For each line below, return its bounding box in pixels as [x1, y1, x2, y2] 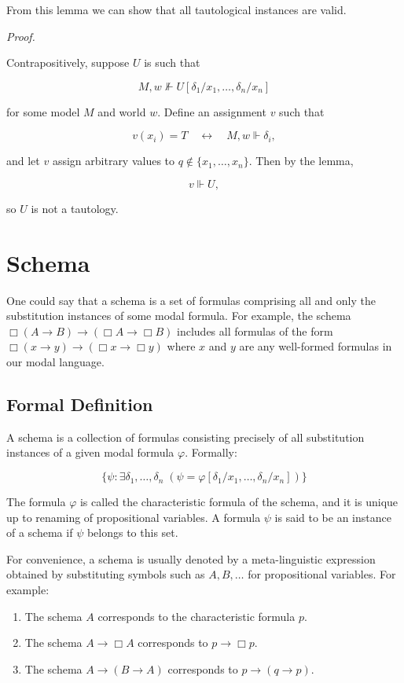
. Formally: [185, 444, 237, 461]
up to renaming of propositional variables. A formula [6, 509, 261, 525]
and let [6, 152, 40, 169]
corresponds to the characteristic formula [97, 608, 296, 624]
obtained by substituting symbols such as [6, 566, 205, 582]
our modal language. [6, 354, 105, 370]
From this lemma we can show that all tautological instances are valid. [6, 2, 347, 17]
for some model [6, 103, 80, 119]
